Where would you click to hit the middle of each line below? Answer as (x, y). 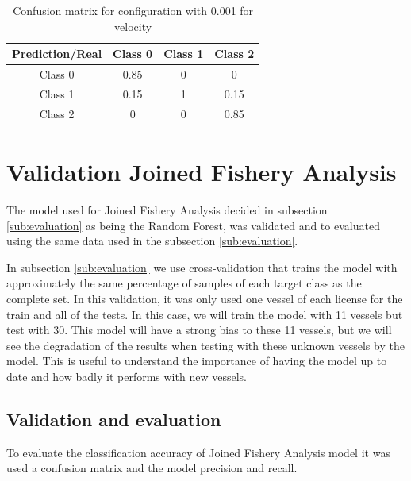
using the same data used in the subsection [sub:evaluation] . (152, 241)
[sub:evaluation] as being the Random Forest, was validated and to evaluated (193, 225)
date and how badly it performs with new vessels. (127, 376)
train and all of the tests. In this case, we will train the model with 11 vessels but (205, 314)
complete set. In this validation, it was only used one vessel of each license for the (205, 298)
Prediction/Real (57, 54)
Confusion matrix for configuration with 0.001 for (133, 10)
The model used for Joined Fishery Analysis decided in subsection (167, 209)
